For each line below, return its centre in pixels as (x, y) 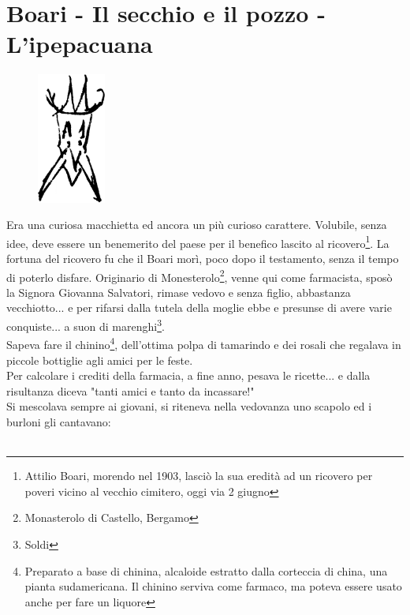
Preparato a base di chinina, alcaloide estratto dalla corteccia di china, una (206, 570)
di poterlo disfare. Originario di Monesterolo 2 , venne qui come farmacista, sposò (199, 276)
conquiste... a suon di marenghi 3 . (86, 325)
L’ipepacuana (80, 44)
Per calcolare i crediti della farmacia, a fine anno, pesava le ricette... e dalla (188, 375)
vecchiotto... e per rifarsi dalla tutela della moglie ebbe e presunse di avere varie (199, 307)
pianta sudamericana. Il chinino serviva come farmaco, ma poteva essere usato (213, 586)
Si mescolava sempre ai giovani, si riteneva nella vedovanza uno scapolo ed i (189, 406)
